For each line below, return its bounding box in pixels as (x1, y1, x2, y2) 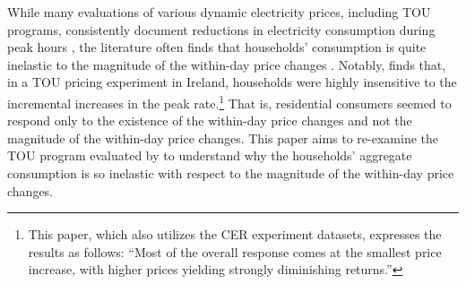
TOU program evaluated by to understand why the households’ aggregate (7, 146, 412, 165)
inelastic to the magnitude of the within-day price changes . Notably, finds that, (7, 55, 446, 73)
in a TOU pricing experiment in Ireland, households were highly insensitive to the (7, 73, 457, 91)
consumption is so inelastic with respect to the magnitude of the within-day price (7, 164, 454, 182)
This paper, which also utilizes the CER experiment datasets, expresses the (28, 225, 442, 244)
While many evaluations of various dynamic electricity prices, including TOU (7, 3, 431, 21)
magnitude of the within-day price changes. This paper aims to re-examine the (7, 128, 438, 147)
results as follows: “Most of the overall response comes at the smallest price (28, 242, 442, 261)
